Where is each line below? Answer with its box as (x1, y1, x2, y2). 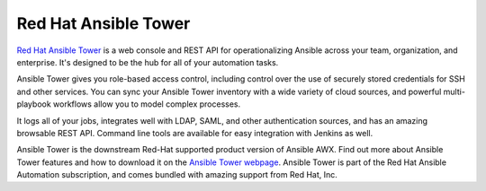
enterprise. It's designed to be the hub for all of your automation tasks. (16, 56, 279, 67)
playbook (16, 99, 51, 109)
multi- (443, 86, 465, 97)
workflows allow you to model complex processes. (52, 99, 241, 109)
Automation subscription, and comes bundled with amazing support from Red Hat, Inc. (16, 169, 337, 180)
